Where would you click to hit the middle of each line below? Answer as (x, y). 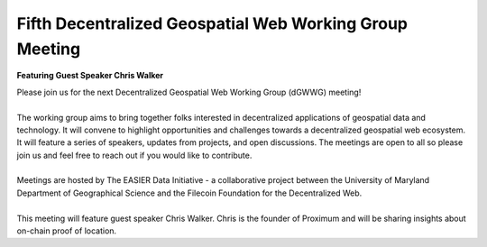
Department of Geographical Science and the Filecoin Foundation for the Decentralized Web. (189, 193)
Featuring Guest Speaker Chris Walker (90, 76)
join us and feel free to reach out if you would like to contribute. (134, 155)
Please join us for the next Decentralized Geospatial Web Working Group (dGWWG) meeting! (189, 92)
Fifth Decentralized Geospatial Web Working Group (212, 23)
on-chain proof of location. (67, 231)
